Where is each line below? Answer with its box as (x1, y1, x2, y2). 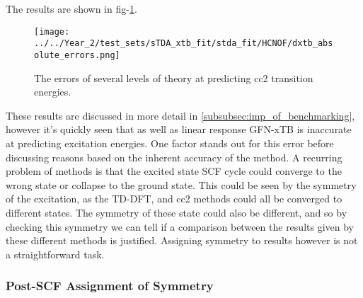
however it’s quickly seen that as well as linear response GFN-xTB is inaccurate (6, 122, 352, 137)
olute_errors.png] (34, 50, 120, 60)
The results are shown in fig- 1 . (6, 1, 137, 16)
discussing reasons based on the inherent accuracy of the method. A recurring (6, 149, 342, 164)
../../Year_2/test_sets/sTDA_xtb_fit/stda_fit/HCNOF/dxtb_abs (34, 38, 333, 49)
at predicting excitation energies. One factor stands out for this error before (6, 135, 334, 150)
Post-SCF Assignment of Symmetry (6, 277, 214, 294)
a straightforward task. (6, 246, 105, 261)
